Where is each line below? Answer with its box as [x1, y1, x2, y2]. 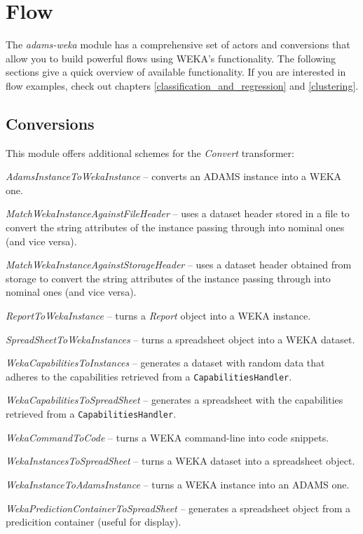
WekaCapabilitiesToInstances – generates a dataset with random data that [6, 355, 325, 370]
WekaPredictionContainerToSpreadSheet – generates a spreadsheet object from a [6, 500, 351, 515]
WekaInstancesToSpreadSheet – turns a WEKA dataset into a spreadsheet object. [6, 453, 355, 468]
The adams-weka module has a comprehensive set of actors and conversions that [6, 37, 350, 52]
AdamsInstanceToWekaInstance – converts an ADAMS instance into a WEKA [6, 169, 342, 184]
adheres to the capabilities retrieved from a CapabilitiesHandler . [6, 369, 292, 383]
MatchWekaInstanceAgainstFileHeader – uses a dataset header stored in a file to [6, 206, 350, 221]
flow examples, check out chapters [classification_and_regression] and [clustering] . [6, 78, 359, 93]
